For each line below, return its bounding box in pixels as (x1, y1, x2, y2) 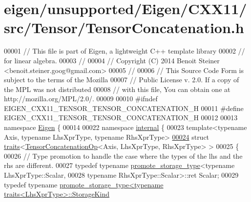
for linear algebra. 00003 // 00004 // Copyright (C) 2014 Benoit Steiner (4, 55, 220, 65)
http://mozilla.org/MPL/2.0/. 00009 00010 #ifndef (4, 93, 158, 104)
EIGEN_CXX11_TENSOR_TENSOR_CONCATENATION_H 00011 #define (4, 103, 244, 113)
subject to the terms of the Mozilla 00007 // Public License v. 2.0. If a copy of (4, 74, 239, 85)
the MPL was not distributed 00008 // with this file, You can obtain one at (4, 84, 230, 94)
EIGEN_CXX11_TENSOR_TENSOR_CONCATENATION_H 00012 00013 (4, 112, 238, 123)
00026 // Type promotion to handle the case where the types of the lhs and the (4, 150, 243, 161)
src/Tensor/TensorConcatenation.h (4, 18, 244, 37)
